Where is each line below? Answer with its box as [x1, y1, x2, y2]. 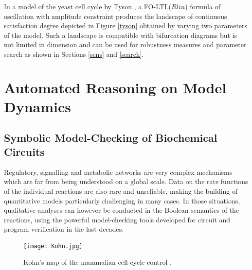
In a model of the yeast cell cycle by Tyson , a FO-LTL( [4, 1, 172, 11]
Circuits [4, 144, 45, 159]
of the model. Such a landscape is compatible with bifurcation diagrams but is [4, 30, 237, 40]
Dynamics [4, 96, 72, 116]
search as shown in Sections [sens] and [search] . [4, 49, 144, 59]
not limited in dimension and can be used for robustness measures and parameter [4, 39, 247, 50]
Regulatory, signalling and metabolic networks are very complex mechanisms [4, 167, 233, 177]
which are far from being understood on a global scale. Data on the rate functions [4, 176, 248, 186]
